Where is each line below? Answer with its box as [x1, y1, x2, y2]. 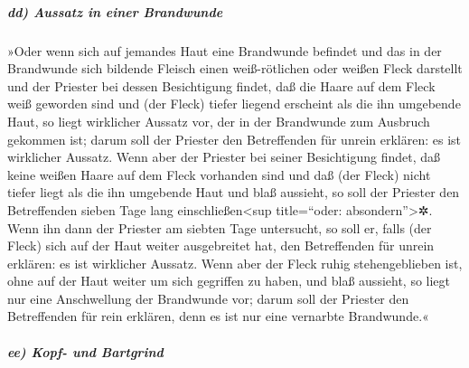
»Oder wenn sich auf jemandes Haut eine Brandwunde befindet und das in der [7, 41, 442, 60]
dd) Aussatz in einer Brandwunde [7, 2, 223, 21]
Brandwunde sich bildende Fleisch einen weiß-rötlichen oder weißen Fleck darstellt [7, 59, 463, 78]
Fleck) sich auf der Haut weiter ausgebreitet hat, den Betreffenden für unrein [7, 236, 435, 255]
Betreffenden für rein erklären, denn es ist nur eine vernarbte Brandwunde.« [7, 307, 429, 326]
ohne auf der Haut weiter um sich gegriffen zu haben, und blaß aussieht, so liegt [7, 271, 451, 290]
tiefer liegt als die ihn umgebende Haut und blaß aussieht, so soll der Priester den [7, 183, 460, 202]
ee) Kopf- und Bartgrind [7, 342, 164, 361]
